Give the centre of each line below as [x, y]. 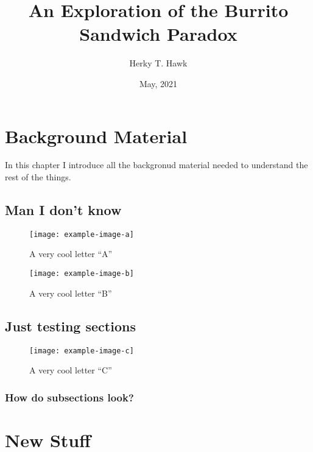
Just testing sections [70, 326]
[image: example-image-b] [82, 274]
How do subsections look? [69, 397]
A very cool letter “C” [71, 370]
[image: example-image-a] [82, 234]
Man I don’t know [63, 210]
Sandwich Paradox [158, 34]
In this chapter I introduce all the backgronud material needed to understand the [156, 165]
